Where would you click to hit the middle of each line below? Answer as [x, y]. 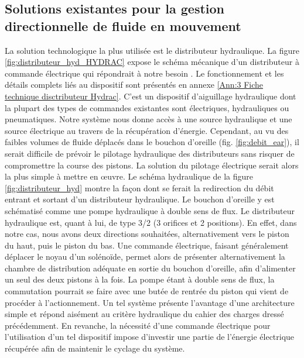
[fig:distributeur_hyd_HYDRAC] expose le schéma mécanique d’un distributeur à [152, 62]
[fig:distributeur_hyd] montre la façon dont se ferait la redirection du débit [139, 187]
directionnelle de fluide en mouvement [123, 25]
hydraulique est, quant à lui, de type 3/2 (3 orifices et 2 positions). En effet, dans [151, 222]
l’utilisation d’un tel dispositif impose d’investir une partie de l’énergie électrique [150, 337]
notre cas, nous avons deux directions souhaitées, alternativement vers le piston [147, 234]
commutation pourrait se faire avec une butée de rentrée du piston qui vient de [147, 291]
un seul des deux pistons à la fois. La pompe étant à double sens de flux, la [140, 279]
